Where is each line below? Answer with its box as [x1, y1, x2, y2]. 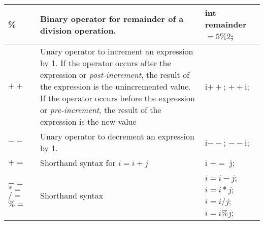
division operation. [40, 24, 116, 36]
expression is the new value [40, 116, 137, 127]
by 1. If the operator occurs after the [40, 57, 171, 69]
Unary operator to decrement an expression [40, 130, 194, 142]
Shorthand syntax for [40, 157, 116, 168]
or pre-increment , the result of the [40, 104, 161, 116]
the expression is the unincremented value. [40, 80, 191, 92]
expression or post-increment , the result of [40, 69, 189, 80]
